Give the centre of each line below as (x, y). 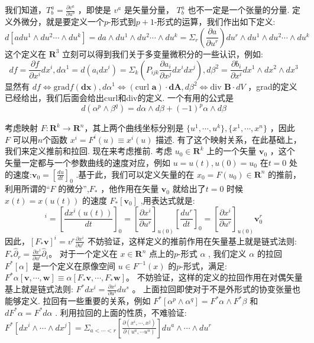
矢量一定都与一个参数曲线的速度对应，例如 (88, 162)
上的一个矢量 (232, 151)
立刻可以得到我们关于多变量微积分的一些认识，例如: (163, 53)
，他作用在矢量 (130, 189)
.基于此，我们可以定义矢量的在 (135, 174)
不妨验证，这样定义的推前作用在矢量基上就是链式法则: (192, 241)
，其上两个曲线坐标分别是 (134, 128)
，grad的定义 (273, 86)
